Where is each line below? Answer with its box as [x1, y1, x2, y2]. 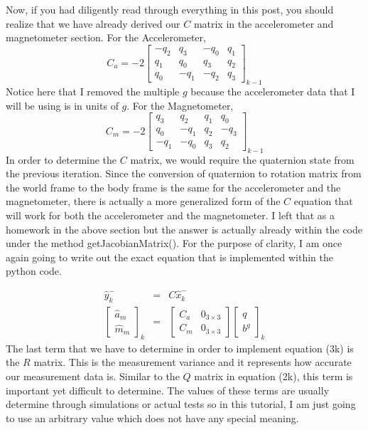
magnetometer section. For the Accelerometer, [6, 30, 206, 45]
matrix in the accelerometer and [193, 16, 334, 31]
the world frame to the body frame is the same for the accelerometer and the [6, 179, 341, 194]
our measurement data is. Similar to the [6, 368, 180, 383]
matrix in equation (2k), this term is [194, 368, 353, 383]
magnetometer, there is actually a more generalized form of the [6, 194, 281, 209]
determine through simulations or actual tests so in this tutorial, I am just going [6, 397, 356, 411]
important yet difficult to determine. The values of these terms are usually [6, 382, 330, 397]
